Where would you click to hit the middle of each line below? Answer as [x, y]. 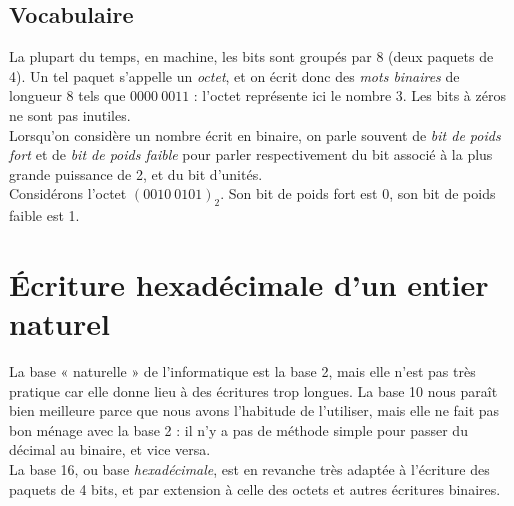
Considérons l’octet [68, 193]
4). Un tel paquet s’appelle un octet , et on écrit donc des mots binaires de [234, 75]
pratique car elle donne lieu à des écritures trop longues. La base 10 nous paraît [253, 390]
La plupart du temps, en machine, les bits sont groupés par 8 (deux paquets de [251, 56]
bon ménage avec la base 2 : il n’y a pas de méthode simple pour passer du [238, 429]
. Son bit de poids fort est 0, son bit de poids [358, 193]
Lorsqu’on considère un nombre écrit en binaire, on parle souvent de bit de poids [255, 134]
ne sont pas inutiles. [70, 114]
